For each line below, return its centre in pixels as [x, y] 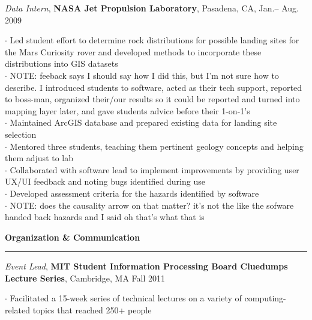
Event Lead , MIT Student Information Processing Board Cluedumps [146, 266]
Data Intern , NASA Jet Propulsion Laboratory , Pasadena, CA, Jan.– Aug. [152, 8]
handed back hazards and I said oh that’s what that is [105, 217]
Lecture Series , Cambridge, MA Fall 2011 [85, 278]
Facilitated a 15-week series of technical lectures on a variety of [126, 298]
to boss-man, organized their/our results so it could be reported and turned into [152, 99]
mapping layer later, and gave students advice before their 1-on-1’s [127, 110]
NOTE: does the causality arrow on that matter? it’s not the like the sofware [152, 205]
